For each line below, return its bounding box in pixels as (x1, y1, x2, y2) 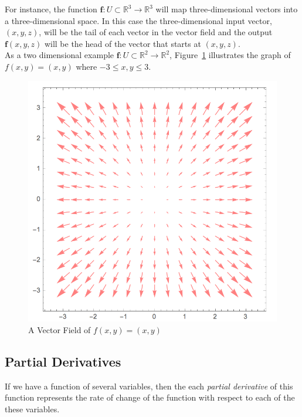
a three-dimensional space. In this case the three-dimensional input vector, (5, 14, 272, 26)
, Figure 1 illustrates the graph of (169, 49, 291, 61)
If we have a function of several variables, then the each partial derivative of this (5, 379, 293, 392)
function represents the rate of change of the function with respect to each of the (5, 391, 295, 404)
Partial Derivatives (5, 352, 121, 370)
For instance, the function (5, 3, 97, 15)
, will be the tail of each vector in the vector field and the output (39, 26, 273, 38)
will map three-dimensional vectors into (155, 3, 298, 15)
